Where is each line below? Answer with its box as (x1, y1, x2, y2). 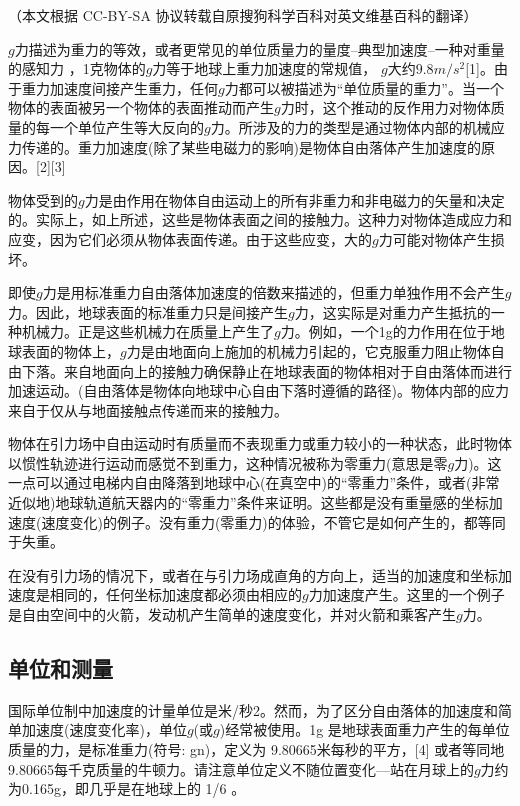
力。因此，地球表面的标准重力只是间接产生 (8, 301, 288, 322)
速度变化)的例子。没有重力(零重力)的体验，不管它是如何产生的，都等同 (41, 511, 506, 532)
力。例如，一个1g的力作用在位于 (280, 321, 491, 342)
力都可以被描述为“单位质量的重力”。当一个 (224, 77, 504, 98)
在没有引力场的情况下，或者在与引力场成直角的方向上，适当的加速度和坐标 (8, 564, 498, 585)
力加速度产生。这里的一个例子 (308, 584, 505, 605)
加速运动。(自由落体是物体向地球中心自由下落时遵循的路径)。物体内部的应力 (8, 380, 509, 401)
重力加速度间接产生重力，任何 (21, 77, 218, 98)
